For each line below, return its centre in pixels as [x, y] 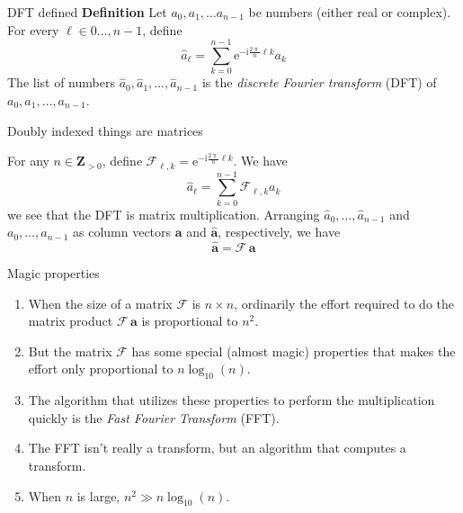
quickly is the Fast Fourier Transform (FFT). [154, 417]
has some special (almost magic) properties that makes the [294, 351]
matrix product [71, 321]
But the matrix [70, 351]
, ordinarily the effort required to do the [344, 303]
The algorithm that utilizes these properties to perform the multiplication [231, 400]
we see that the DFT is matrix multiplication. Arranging [164, 214]
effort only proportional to [101, 369]
